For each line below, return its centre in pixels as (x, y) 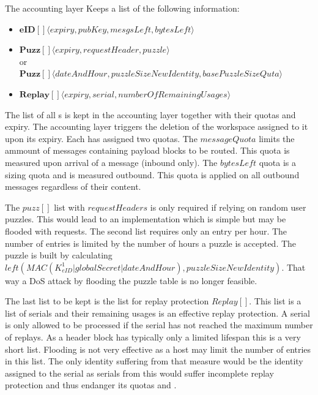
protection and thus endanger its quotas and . (91, 385)
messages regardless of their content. (73, 186)
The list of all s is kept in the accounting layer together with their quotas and (150, 114)
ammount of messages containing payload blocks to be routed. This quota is (147, 150)
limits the (277, 138)
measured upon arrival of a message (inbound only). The (111, 162)
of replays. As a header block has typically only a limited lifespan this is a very (153, 337)
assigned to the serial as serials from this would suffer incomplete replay (139, 373)
